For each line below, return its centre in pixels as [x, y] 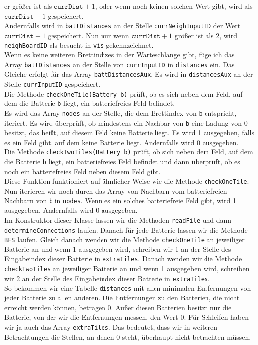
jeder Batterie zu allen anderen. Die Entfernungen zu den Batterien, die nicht [122, 298]
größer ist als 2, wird [206, 35]
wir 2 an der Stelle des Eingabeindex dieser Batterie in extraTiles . [107, 278]
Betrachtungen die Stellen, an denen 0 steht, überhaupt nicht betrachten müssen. [128, 336]
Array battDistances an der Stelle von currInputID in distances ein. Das [120, 64]
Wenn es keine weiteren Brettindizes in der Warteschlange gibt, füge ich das [120, 55]
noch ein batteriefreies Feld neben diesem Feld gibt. [83, 171]
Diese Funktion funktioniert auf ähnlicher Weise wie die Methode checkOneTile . [127, 181]
